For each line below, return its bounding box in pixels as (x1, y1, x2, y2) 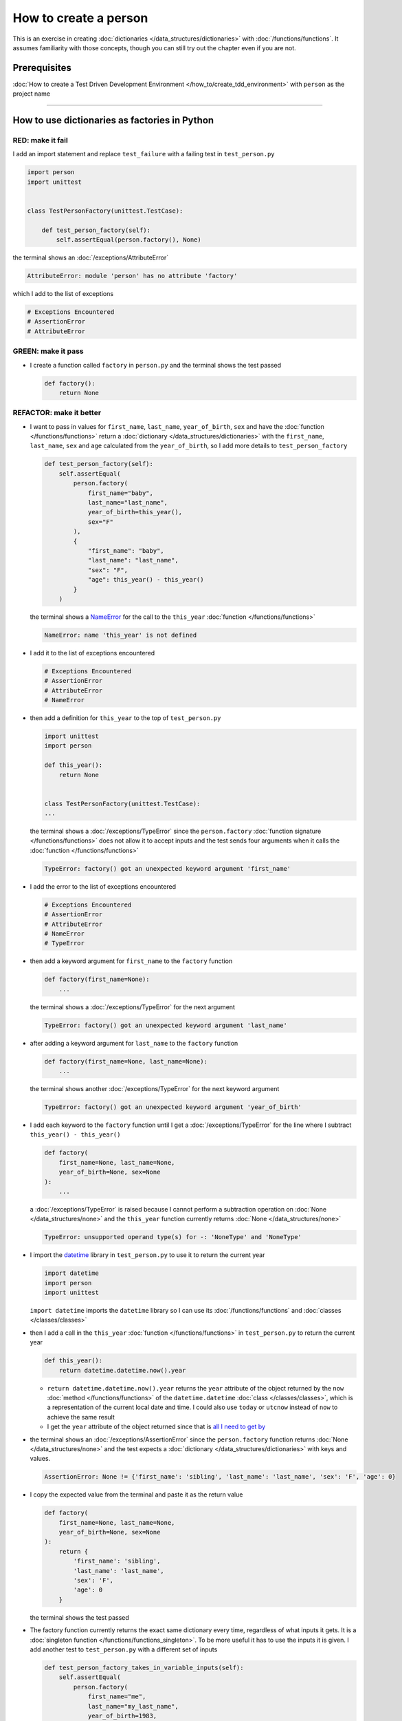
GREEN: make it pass (12, 346, 84, 356)
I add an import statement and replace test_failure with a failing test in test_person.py (12, 150, 275, 158)
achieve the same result (47, 1413, 115, 1421)
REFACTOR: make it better (12, 408, 102, 418)
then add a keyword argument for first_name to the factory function (30, 957, 233, 965)
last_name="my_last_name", (87, 1702, 179, 1710)
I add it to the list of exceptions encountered (30, 648, 155, 657)
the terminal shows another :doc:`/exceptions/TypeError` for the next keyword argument (30, 1085, 280, 1093)
